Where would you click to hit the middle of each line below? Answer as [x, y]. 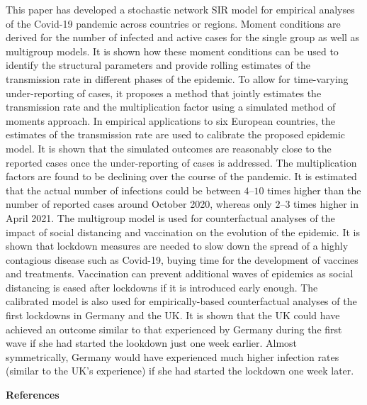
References [33, 395]
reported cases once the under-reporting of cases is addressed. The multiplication [181, 162]
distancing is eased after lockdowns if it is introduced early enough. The [162, 287]
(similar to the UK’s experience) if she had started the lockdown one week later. [180, 371]
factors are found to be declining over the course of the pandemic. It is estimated [181, 176]
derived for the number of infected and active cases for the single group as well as [183, 37]
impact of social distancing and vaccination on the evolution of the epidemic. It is [183, 232]
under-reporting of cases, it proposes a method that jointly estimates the [164, 93]
